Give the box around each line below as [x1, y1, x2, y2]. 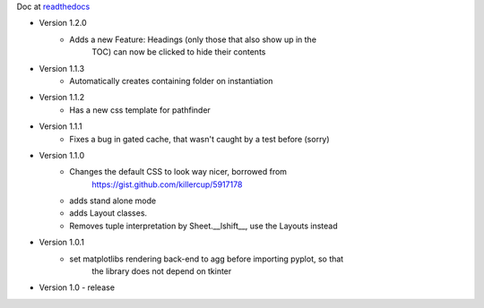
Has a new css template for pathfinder [69, 104, 211, 115]
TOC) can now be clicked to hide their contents [91, 47, 266, 57]
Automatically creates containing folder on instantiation [69, 75, 273, 86]
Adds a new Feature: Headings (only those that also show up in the [69, 34, 317, 45]
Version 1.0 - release [39, 282, 116, 293]
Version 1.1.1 [39, 121, 82, 132]
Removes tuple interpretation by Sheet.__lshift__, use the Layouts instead [69, 220, 338, 231]
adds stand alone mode [69, 195, 157, 206]
